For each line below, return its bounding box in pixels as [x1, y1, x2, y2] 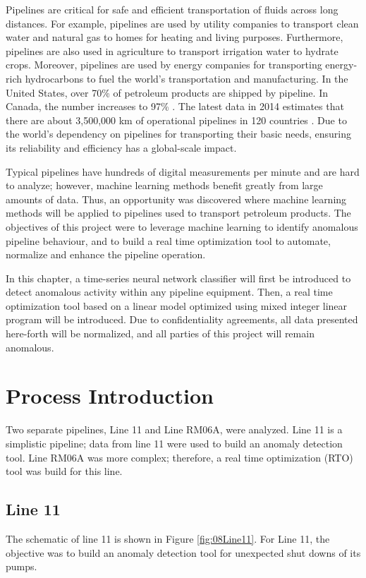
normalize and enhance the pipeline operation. [6, 247, 206, 262]
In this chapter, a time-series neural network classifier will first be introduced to [6, 270, 351, 285]
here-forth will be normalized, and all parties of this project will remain [6, 326, 315, 341]
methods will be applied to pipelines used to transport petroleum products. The [6, 205, 351, 220]
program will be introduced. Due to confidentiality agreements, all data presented [6, 312, 358, 327]
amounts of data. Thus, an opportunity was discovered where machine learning [6, 191, 347, 206]
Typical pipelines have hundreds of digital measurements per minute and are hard [6, 164, 360, 179]
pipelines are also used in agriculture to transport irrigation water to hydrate [6, 43, 338, 58]
